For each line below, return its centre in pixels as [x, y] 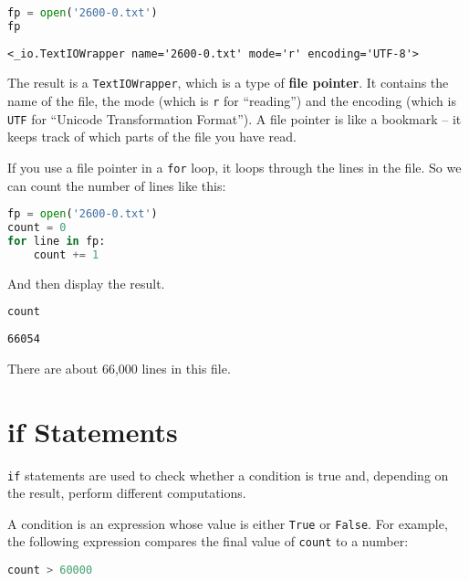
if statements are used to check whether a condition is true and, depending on [228, 475]
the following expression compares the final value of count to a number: [208, 541]
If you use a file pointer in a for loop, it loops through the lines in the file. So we [234, 167]
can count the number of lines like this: [117, 185]
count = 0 [37, 228]
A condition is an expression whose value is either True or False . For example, [228, 523]
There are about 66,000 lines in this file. [119, 368]
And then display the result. [86, 283]
